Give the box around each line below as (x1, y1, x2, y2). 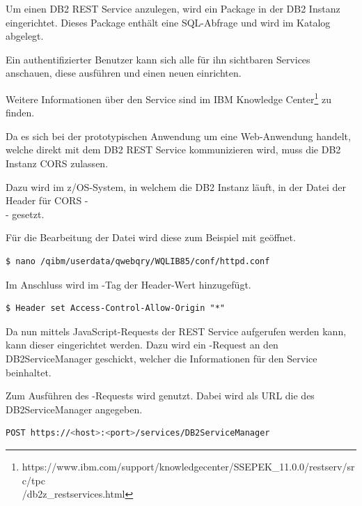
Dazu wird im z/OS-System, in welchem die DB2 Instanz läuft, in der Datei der (6, 179, 347, 194)
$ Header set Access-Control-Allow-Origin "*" (6, 303, 225, 314)
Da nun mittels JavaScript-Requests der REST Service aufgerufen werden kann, (6, 323, 347, 338)
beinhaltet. (6, 365, 52, 379)
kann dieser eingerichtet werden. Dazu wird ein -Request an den (6, 337, 278, 352)
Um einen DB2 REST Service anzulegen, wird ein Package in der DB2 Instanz (6, 1, 340, 15)
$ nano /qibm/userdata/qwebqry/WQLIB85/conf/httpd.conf (6, 256, 270, 266)
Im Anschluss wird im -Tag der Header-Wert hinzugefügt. (6, 277, 251, 291)
